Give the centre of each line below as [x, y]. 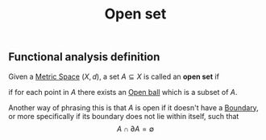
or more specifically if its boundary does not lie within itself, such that [124, 116]
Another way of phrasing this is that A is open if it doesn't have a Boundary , [134, 107]
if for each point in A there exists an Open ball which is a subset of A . [123, 92]
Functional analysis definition [84, 57]
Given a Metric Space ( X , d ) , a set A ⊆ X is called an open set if [114, 76]
